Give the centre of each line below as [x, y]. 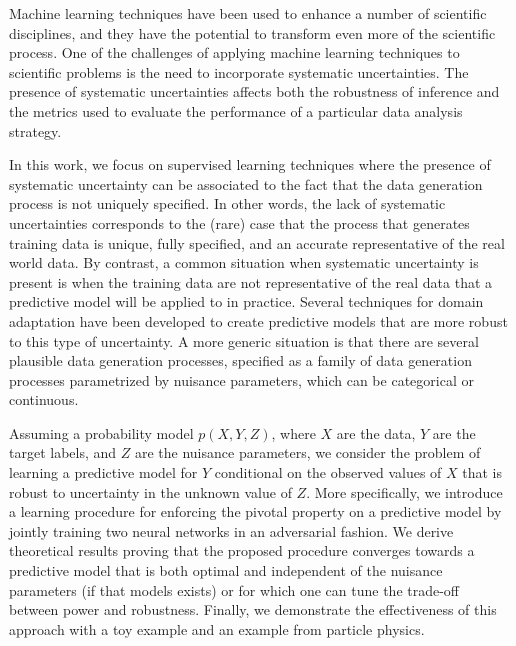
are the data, [376, 432]
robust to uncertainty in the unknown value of [150, 491]
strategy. [35, 130]
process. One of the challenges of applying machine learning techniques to [234, 52]
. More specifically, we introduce [404, 491]
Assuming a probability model [101, 432]
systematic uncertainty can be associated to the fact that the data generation [246, 183]
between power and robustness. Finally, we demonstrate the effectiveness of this [253, 609]
